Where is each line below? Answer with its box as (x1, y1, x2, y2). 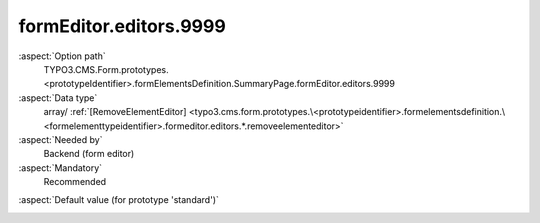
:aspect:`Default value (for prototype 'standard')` (18, 194, 220, 206)
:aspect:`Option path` (18, 50, 106, 62)
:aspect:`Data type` (18, 91, 98, 104)
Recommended (43, 176, 107, 188)
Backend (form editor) (43, 148, 135, 160)
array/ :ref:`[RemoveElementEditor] (43, 106, 187, 118)
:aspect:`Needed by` (18, 133, 103, 145)
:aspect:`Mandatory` (18, 161, 103, 174)
